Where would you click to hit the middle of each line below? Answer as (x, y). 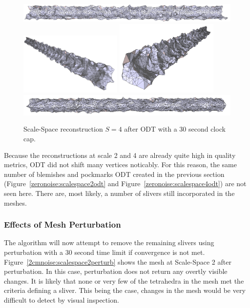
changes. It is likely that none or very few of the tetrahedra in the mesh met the (124, 280)
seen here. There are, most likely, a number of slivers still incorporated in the (119, 193)
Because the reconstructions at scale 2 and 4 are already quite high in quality (120, 155)
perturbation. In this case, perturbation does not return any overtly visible (116, 271)
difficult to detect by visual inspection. (62, 299)
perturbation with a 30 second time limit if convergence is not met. (104, 252)
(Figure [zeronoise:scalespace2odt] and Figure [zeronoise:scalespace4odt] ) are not (125, 183)
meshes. (15, 202)
